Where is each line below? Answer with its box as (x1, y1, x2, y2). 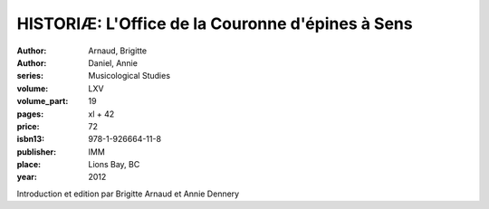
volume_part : (16, 96, 69, 107)
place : (16, 159, 42, 170)
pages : (16, 109, 44, 119)
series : (16, 71, 44, 81)
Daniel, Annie (88, 57, 138, 68)
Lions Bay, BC (88, 159, 140, 170)
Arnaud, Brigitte (88, 45, 148, 56)
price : (16, 120, 40, 131)
